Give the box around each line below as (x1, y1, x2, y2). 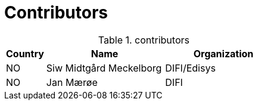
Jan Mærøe (46, 76, 98, 88)
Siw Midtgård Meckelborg (46, 61, 162, 74)
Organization (193, 47, 254, 60)
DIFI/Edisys (165, 61, 216, 74)
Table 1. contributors (98, 33, 189, 46)
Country (6, 47, 44, 60)
